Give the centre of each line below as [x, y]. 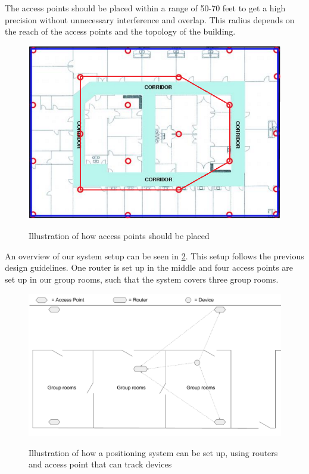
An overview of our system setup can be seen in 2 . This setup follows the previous [154, 255]
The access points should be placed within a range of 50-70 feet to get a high [145, 8]
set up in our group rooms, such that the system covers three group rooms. [142, 279]
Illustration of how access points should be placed [119, 236]
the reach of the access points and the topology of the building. [120, 31]
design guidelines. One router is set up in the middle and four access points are [149, 267]
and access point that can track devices [100, 464]
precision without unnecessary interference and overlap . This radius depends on [150, 19]
